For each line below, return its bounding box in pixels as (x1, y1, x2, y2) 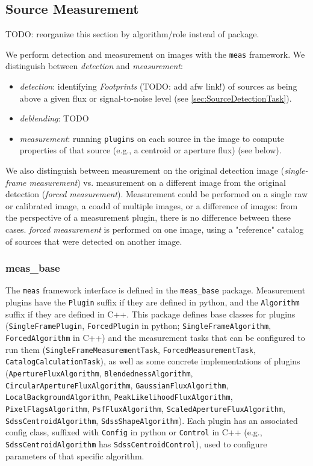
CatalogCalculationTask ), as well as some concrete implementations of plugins (5, 355, 300, 367)
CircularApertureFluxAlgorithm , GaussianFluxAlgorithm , (5, 378, 229, 391)
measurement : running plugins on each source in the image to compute (19, 132, 284, 144)
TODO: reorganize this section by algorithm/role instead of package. (5, 28, 259, 40)
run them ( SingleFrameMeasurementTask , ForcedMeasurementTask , (5, 343, 256, 355)
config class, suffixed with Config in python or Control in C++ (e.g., (5, 426, 262, 438)
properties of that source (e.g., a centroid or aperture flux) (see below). (19, 144, 282, 156)
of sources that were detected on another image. (5, 235, 182, 247)
